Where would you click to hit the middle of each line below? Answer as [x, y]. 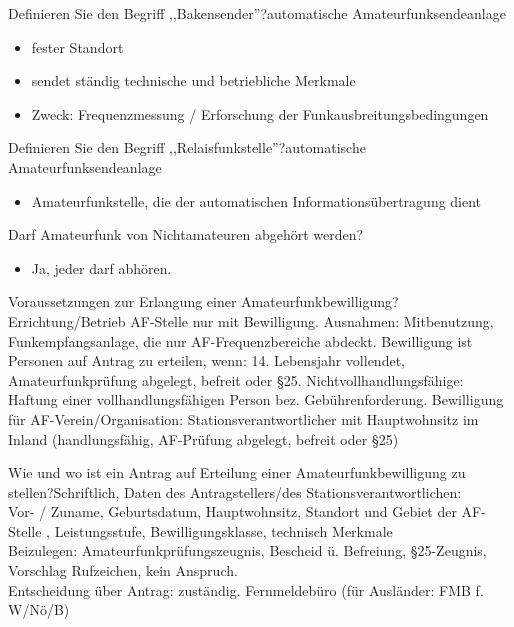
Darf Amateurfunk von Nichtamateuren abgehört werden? [186, 234]
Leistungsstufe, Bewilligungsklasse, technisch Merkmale [223, 530]
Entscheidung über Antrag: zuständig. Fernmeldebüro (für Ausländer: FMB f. [246, 589]
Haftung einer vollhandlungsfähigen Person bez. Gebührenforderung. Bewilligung [256, 399]
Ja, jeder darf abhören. [101, 267]
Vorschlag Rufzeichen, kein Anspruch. [123, 570]
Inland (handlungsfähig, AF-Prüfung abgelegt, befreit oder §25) [203, 438]
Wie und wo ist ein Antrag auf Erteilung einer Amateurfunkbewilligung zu [237, 472]
